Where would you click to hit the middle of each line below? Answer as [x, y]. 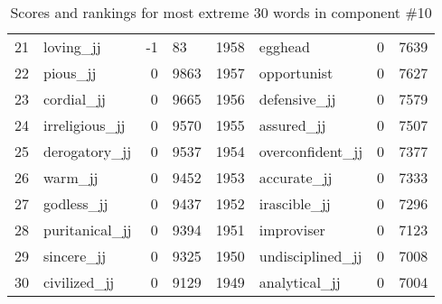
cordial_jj [75, 99]
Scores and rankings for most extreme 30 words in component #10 [221, 12]
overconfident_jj [311, 151]
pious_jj [70, 73]
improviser [292, 230]
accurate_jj [296, 177]
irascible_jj [295, 203]
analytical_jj [300, 282]
